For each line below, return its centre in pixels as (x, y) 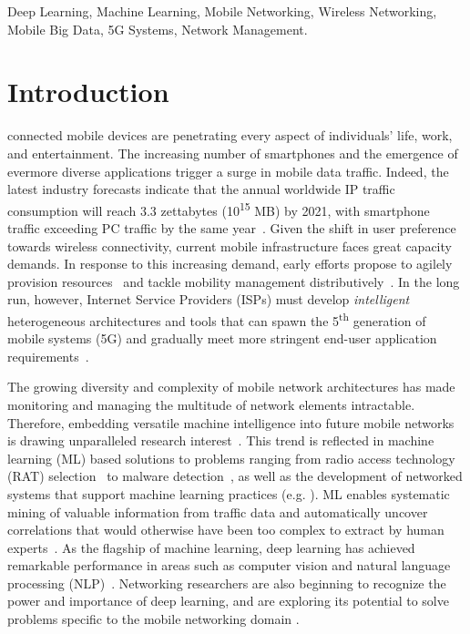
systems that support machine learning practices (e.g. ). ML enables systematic (229, 493)
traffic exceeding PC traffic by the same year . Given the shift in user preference (232, 227)
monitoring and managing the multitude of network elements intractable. (211, 404)
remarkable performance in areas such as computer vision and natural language (229, 565)
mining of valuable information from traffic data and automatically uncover (218, 511)
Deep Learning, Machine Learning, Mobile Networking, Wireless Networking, (222, 11)
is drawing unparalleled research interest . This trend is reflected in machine (221, 440)
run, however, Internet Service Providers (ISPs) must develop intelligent (209, 299)
